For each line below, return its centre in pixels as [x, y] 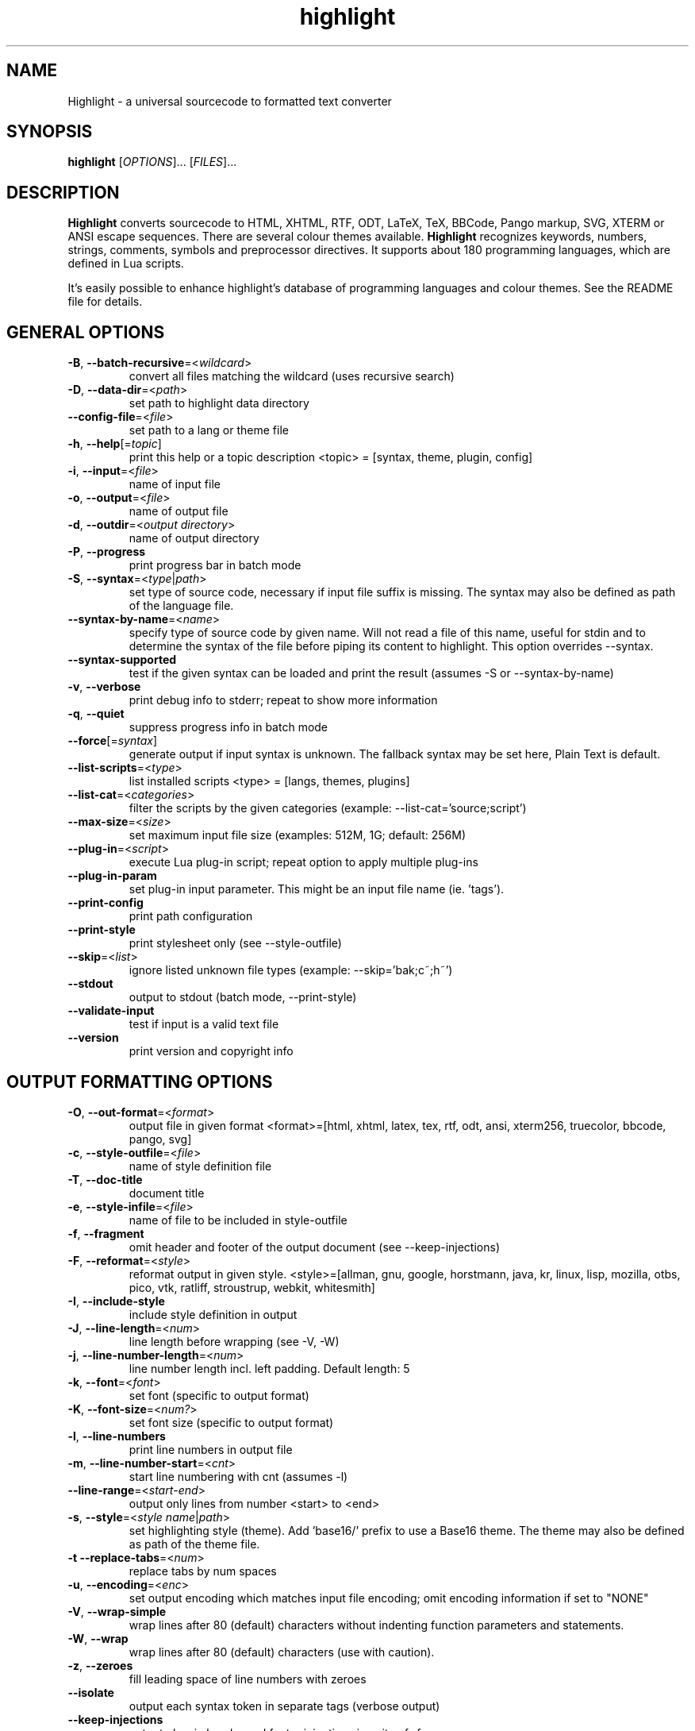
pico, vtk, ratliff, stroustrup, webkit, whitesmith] [252, 1287]
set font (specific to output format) [219, 1395]
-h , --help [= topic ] [115, 444]
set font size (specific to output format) [231, 1422]
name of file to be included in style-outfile [238, 1220]
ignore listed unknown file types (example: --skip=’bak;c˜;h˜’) [291, 970]
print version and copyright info [211, 1051]
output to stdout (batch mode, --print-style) [243, 997]
